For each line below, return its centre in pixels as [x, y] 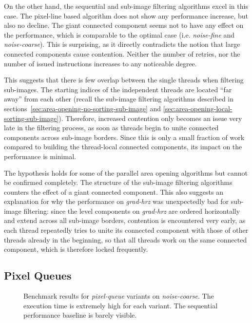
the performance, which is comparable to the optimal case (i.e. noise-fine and [119, 34]
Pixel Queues [38, 275]
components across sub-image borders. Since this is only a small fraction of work [124, 137]
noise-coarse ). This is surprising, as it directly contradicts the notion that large [122, 44]
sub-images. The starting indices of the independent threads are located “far [118, 89]
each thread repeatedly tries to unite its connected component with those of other [126, 230]
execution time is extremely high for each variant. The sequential [121, 305]
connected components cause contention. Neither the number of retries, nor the [122, 53]
